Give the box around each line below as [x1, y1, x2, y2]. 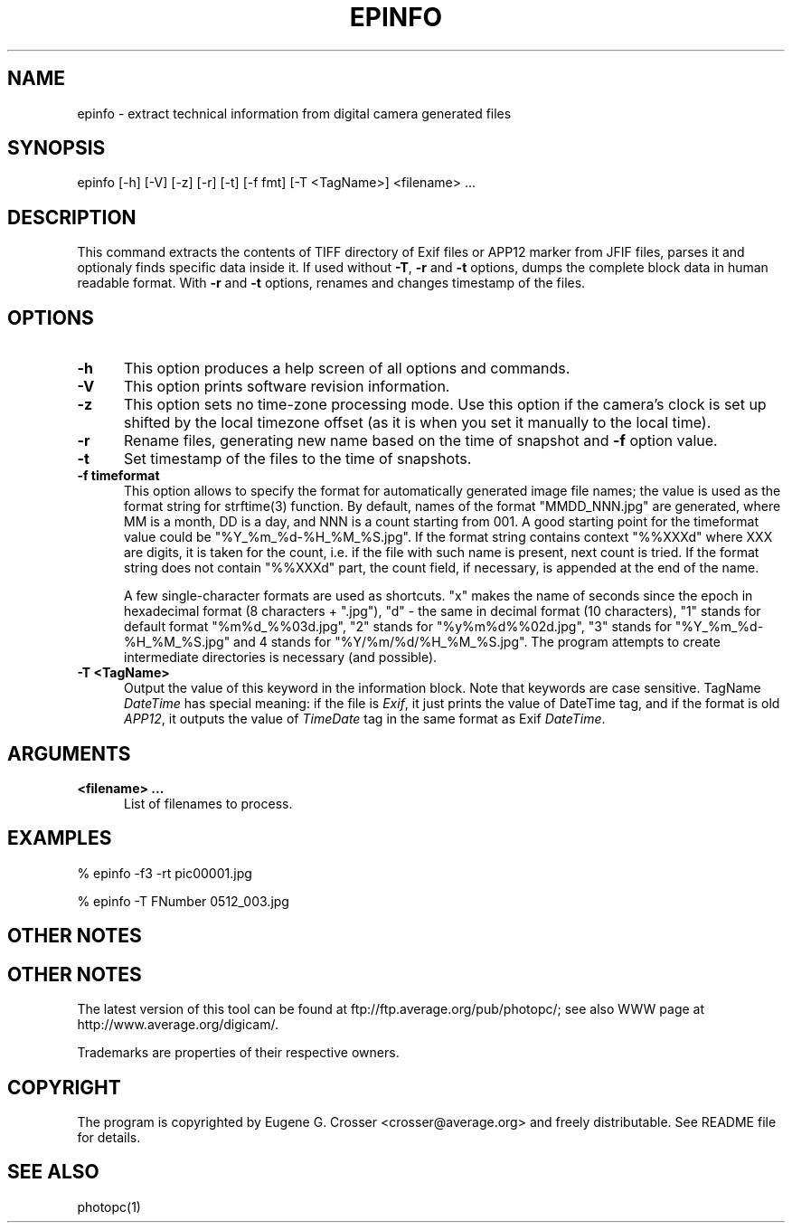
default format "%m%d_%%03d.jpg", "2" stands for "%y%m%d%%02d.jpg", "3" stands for [124, 619, 672, 635]
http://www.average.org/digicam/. [77, 1017, 279, 1033]
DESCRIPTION [7, 205, 137, 229]
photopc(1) [77, 1198, 141, 1215]
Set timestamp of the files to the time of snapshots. [123, 449, 472, 468]
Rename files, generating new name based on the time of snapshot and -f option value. [123, 431, 718, 450]
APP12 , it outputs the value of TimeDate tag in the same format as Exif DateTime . [124, 711, 606, 727]
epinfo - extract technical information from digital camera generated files [77, 105, 512, 121]
